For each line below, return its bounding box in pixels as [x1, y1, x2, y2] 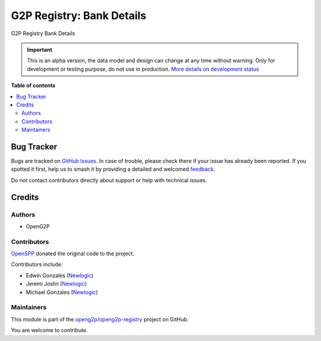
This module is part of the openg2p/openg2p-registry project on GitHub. [11, 315, 189, 323]
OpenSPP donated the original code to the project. [11, 250, 135, 257]
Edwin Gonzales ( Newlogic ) [26, 271, 94, 279]
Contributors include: [11, 261, 63, 268]
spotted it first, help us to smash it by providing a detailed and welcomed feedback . [11, 165, 215, 173]
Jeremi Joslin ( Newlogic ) [26, 280, 87, 287]
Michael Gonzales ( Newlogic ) [26, 289, 98, 296]
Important [27, 46, 53, 53]
